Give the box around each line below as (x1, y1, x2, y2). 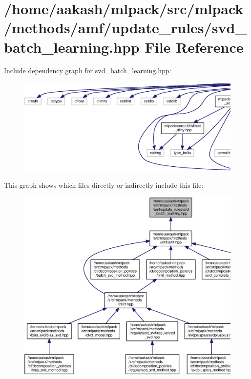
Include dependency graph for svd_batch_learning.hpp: (4, 65, 171, 75)
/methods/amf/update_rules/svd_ (4, 18, 247, 38)
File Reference (145, 37, 244, 57)
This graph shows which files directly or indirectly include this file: (4, 180, 204, 190)
